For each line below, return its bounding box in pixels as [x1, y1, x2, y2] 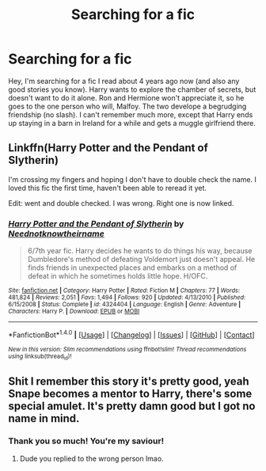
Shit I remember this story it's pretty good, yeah [8, 374, 249, 389]
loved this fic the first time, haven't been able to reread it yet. [8, 183, 207, 192]
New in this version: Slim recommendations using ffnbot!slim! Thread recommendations [8, 345, 247, 353]
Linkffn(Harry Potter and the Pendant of [8, 141, 208, 155]
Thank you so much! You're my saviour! [8, 435, 165, 446]
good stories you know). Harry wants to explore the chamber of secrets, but [8, 85, 256, 94]
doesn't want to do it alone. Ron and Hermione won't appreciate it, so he [8, 93, 245, 102]
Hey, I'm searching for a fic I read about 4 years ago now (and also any [8, 76, 240, 85]
